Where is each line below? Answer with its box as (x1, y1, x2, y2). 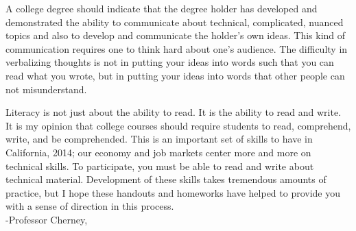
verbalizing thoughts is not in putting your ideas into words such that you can (5, 55, 334, 69)
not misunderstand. (5, 82, 87, 96)
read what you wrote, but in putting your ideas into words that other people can (5, 68, 345, 82)
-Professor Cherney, (5, 212, 88, 226)
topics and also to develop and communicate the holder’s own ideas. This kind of (5, 28, 346, 42)
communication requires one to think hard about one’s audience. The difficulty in (5, 41, 348, 56)
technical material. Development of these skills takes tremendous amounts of (5, 172, 327, 186)
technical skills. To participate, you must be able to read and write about (5, 158, 314, 173)
